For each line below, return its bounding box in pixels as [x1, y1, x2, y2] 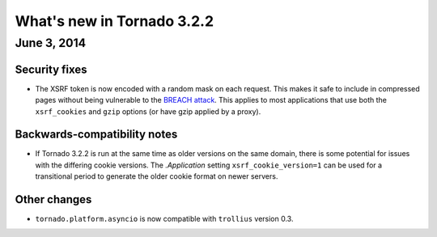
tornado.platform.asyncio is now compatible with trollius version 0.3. [35, 214, 294, 224]
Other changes [15, 193, 92, 206]
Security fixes [15, 62, 88, 76]
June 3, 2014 [15, 36, 87, 50]
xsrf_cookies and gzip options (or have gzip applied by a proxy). [35, 106, 261, 116]
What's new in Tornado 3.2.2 [15, 12, 214, 30]
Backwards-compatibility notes [15, 128, 178, 142]
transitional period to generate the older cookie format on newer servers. [35, 171, 278, 181]
